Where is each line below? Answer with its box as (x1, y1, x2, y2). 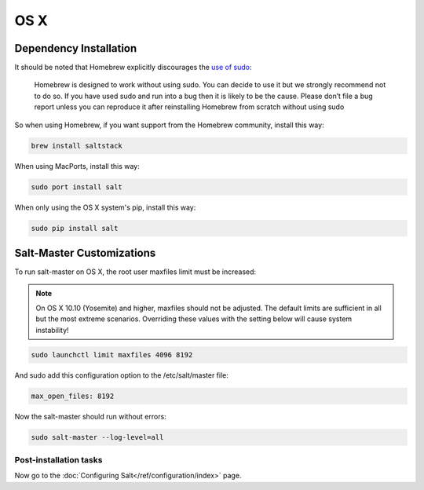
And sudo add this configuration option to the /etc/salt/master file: (14, 370, 229, 380)
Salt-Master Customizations (14, 246, 156, 259)
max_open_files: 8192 (31, 391, 115, 400)
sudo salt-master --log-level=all (31, 433, 164, 441)
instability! (35, 325, 70, 335)
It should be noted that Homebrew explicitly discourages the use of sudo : (14, 63, 252, 72)
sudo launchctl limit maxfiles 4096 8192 (31, 350, 193, 359)
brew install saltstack (31, 141, 123, 150)
